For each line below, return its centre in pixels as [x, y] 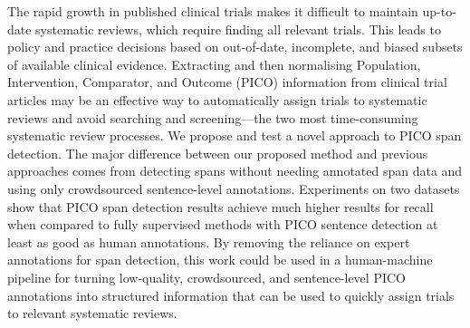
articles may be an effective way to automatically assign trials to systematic [217, 99]
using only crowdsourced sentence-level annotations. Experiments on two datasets [234, 188]
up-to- [439, 11]
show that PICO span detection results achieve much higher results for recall [221, 206]
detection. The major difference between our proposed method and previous [218, 153]
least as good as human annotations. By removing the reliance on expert [209, 241]
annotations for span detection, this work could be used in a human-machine [220, 260]
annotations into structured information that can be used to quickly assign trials [231, 295]
